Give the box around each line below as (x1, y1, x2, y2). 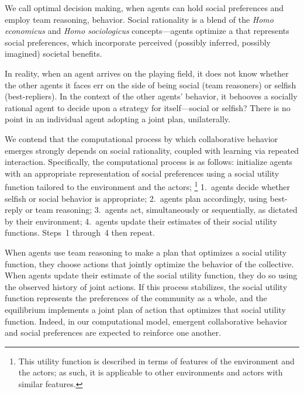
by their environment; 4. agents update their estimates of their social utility (5, 215, 277, 227)
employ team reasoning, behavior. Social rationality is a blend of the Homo (5, 13, 274, 25)
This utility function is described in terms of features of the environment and (18, 354, 295, 367)
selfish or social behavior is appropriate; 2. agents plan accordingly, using (5, 192, 268, 204)
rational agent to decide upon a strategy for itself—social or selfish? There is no (5, 101, 291, 113)
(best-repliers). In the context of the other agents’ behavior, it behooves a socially (5, 90, 298, 102)
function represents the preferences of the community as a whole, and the (5, 292, 267, 304)
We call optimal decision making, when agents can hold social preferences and (5, 2, 284, 13)
